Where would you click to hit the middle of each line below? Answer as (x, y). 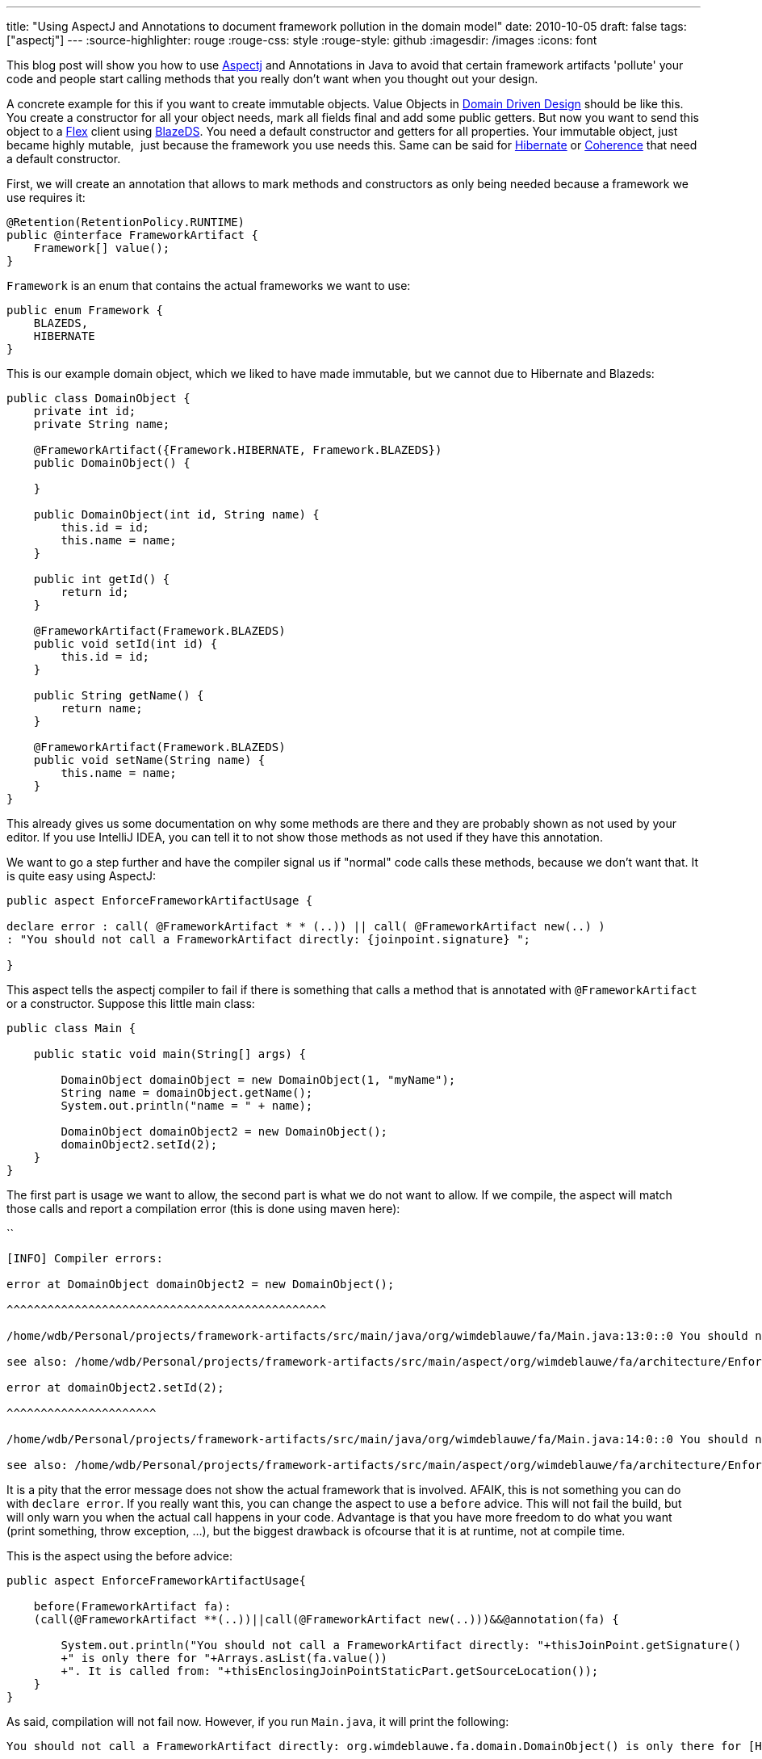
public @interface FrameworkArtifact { (132, 235)
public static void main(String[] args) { (170, 1054)
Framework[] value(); (102, 248)
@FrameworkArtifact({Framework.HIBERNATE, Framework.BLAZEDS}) (238, 450)
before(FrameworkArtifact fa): (132, 1606)
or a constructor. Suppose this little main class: (131, 1003)
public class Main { (71, 1028)
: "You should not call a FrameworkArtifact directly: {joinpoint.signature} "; (269, 939)
